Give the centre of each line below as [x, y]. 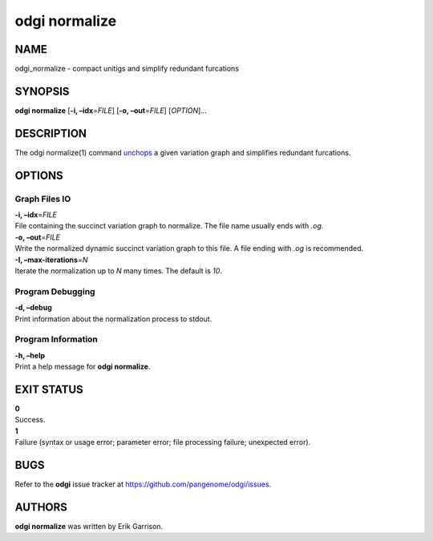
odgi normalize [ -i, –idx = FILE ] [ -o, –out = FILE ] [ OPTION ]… [111, 110]
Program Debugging [55, 291]
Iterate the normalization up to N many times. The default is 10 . [118, 270]
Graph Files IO [43, 199]
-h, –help [30, 355]
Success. [30, 420]
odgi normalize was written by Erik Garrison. [89, 526]
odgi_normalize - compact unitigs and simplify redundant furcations [127, 69]
